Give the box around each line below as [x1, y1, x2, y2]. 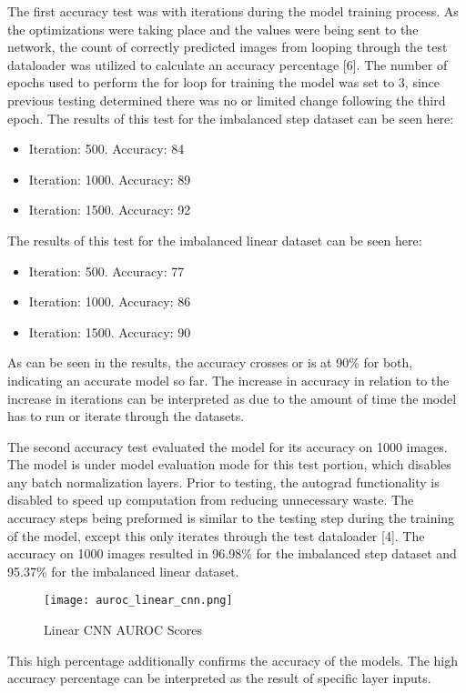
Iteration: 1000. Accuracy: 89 [28, 169, 191, 188]
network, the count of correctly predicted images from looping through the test [7, 37, 448, 56]
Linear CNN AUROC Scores [44, 620, 202, 639]
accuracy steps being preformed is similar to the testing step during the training [7, 508, 455, 527]
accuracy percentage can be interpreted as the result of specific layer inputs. [7, 668, 431, 688]
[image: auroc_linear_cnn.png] [44, 594, 233, 608]
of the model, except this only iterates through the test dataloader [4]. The [7, 526, 425, 545]
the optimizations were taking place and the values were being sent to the [7, 19, 419, 38]
